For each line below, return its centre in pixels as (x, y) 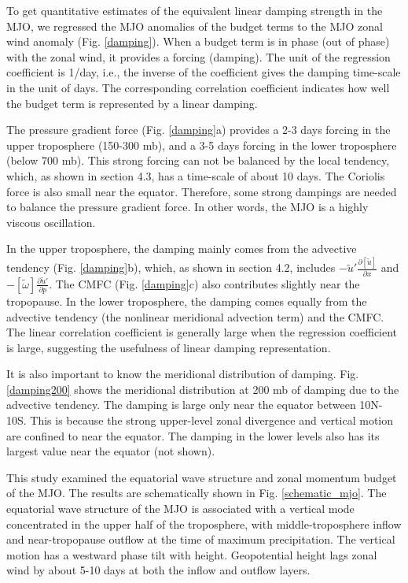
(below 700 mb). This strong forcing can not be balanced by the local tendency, (198, 160)
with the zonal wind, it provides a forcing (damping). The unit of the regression (198, 56)
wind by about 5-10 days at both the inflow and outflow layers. (158, 570)
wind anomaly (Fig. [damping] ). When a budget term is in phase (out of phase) (198, 41)
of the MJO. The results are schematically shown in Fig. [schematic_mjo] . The (197, 493)
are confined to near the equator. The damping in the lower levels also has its (193, 435)
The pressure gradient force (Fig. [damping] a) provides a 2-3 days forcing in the (198, 130)
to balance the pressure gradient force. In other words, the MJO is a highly (187, 207)
